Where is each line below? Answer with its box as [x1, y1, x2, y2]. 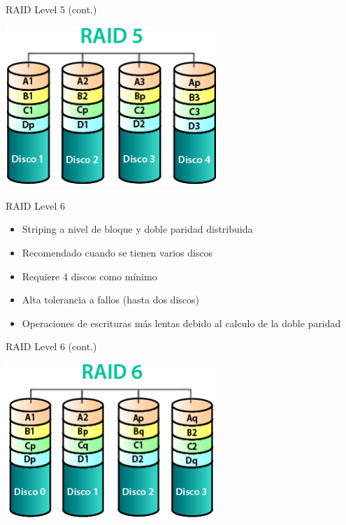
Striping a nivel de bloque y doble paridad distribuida [22, 222, 253, 236]
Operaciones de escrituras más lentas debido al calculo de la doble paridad [22, 315, 341, 330]
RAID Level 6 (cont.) [6, 339, 97, 354]
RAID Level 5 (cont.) [6, 2, 97, 16]
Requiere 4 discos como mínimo [22, 268, 157, 283]
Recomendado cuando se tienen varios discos [22, 245, 213, 259]
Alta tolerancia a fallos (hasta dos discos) [22, 292, 199, 307]
